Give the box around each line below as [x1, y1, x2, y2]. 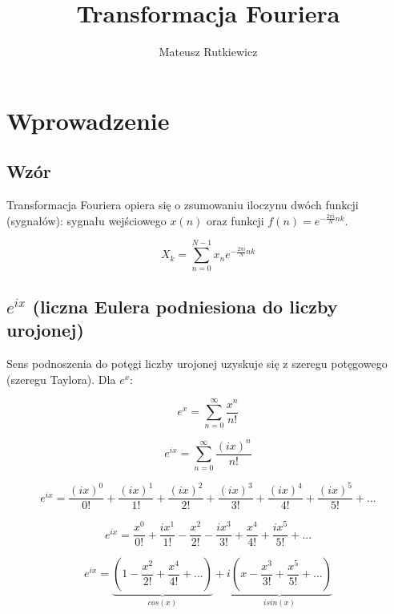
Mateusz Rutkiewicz [159, 43, 258, 60]
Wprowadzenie [6, 103, 170, 136]
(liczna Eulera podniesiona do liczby [32, 293, 338, 318]
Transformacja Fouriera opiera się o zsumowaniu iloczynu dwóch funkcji [6, 196, 359, 213]
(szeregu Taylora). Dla [6, 370, 116, 387]
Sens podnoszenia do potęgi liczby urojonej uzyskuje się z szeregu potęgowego [6, 355, 388, 372]
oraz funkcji [207, 212, 264, 228]
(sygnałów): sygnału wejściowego [6, 212, 167, 228]
